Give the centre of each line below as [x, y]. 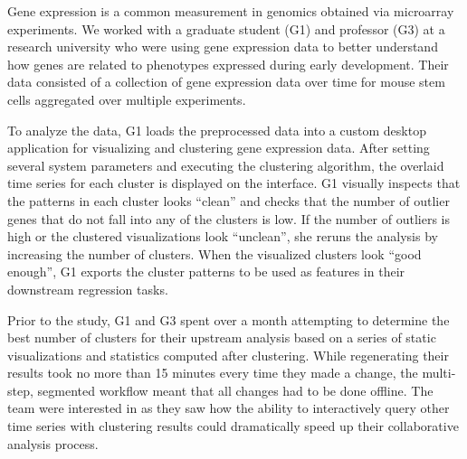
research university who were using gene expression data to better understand [223, 47]
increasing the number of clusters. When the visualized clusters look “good [214, 253]
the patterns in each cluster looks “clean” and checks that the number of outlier [229, 200]
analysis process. [53, 443]
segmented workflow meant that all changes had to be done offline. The [235, 390]
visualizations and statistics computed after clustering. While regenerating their [228, 355]
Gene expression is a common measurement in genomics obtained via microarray [231, 11]
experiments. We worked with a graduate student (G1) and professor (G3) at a [226, 28]
